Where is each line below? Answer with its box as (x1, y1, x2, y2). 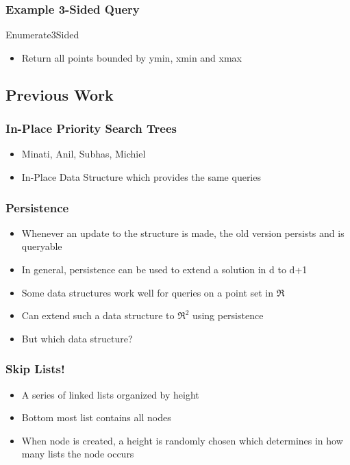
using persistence (192, 308, 264, 323)
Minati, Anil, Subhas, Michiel (21, 147, 146, 161)
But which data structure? (21, 331, 133, 345)
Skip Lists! (5, 360, 65, 377)
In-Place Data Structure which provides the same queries (21, 170, 261, 184)
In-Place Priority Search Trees (5, 120, 177, 137)
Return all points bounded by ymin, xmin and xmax (21, 50, 242, 64)
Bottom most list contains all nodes (21, 410, 171, 425)
